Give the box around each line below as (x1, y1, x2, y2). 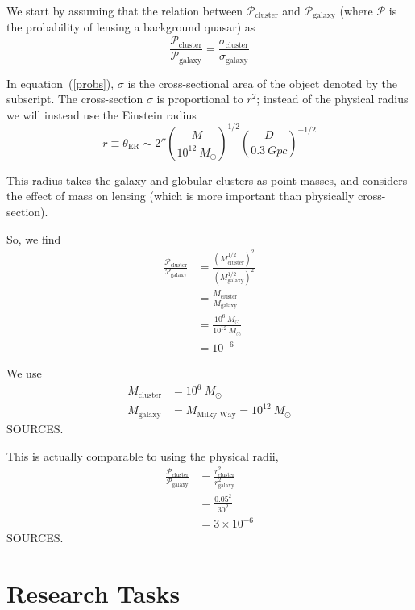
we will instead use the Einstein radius (6, 106, 197, 123)
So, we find (6, 230, 61, 247)
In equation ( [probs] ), (6, 74, 114, 91)
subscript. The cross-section (6, 90, 143, 107)
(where (339, 2, 373, 19)
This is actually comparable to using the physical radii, (6, 447, 279, 464)
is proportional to (156, 90, 243, 107)
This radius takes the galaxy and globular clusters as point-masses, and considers (6, 171, 408, 188)
